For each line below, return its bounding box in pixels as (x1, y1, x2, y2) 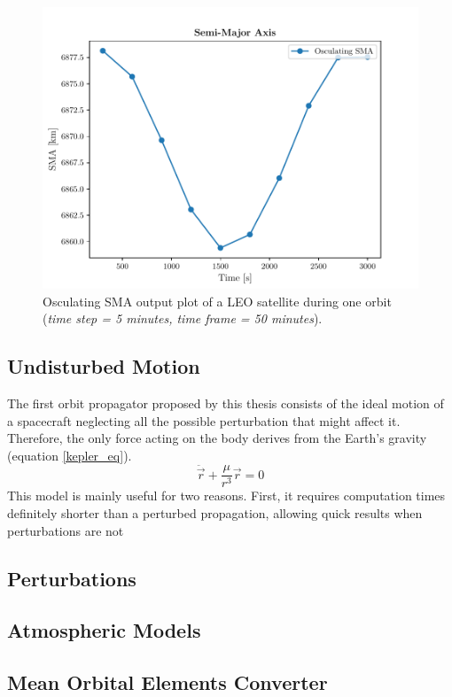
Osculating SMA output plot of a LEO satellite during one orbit (43, 291, 392, 310)
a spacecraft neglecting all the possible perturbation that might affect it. (7, 411, 401, 430)
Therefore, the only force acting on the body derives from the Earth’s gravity (7, 429, 427, 447)
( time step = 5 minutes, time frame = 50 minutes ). (43, 309, 323, 328)
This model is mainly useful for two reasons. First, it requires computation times (7, 486, 446, 505)
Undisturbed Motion (7, 352, 200, 380)
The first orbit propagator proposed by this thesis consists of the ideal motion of (7, 393, 444, 412)
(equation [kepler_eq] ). (7, 445, 132, 464)
